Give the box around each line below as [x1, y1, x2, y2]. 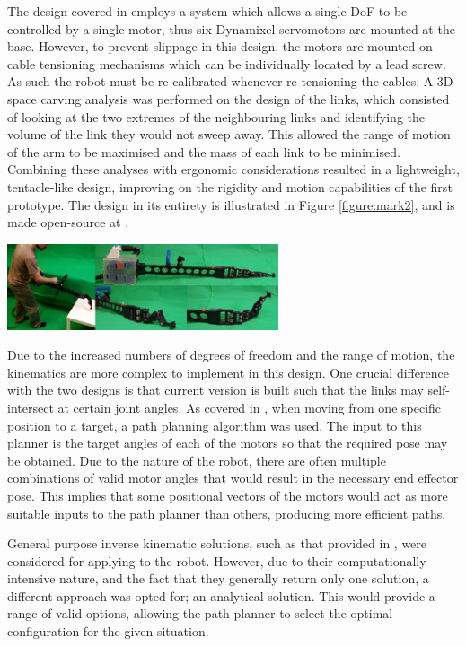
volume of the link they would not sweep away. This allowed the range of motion [7, 125, 451, 144]
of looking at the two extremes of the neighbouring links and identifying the [7, 107, 425, 126]
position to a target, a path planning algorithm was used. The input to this [7, 415, 422, 434]
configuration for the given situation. [7, 622, 209, 641]
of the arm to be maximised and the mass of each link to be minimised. [7, 142, 400, 161]
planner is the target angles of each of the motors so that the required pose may [7, 433, 448, 452]
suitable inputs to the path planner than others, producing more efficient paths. [7, 503, 446, 522]
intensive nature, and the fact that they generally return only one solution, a [7, 569, 429, 588]
